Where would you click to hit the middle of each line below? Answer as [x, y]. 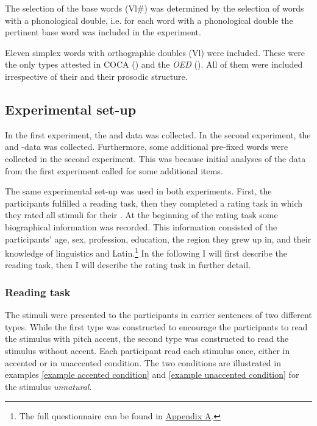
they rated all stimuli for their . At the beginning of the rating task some [141, 215]
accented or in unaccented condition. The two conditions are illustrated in [143, 362]
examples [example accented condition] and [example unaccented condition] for [152, 375]
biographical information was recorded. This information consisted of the [141, 226]
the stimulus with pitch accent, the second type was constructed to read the [147, 339]
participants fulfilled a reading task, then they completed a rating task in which [154, 203]
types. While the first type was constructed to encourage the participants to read [156, 326]
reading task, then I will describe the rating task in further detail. [128, 265]
